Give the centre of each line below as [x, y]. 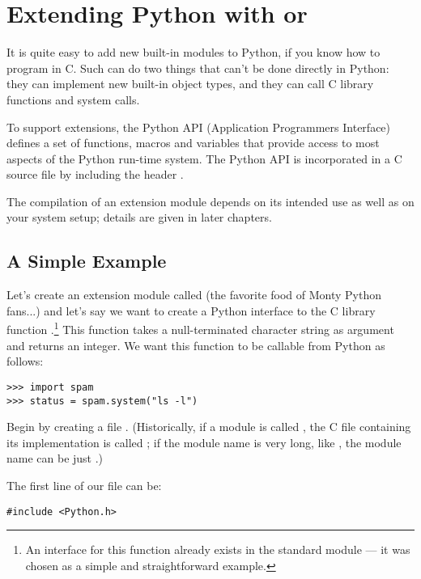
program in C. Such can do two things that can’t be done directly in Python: [198, 68]
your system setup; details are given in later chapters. [139, 217]
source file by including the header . [95, 174]
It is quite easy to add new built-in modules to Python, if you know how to [193, 52]
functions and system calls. [73, 99]
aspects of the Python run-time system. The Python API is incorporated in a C [204, 158]
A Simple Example [87, 261]
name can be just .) [55, 458]
